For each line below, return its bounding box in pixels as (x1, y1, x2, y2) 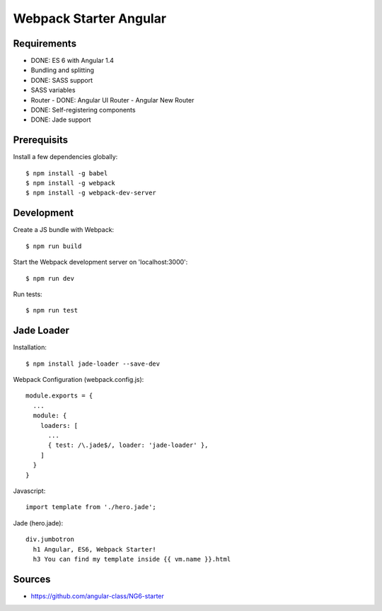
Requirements (13, 37, 77, 50)
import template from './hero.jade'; (25, 503, 157, 511)
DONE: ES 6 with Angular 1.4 (30, 57, 115, 65)
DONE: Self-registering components (30, 106, 136, 115)
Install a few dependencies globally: (13, 153, 118, 161)
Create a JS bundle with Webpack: (13, 226, 115, 234)
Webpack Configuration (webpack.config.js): (13, 376, 144, 384)
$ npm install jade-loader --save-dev (25, 359, 161, 368)
